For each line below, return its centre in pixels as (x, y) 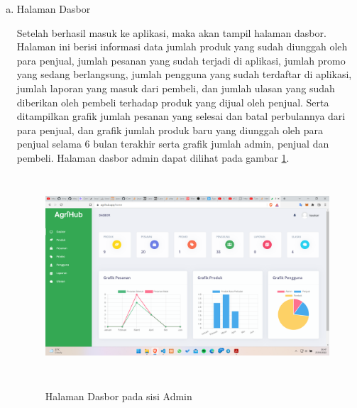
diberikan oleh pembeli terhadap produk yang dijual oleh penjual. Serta (173, 102)
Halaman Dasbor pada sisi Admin (119, 396)
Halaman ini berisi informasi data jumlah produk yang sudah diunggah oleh (182, 46)
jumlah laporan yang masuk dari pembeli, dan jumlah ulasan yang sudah (176, 88)
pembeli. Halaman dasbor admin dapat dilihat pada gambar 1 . (153, 157)
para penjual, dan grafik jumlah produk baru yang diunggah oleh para (170, 129)
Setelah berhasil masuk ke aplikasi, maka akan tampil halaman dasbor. (171, 32)
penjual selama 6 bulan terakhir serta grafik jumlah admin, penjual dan (173, 144)
